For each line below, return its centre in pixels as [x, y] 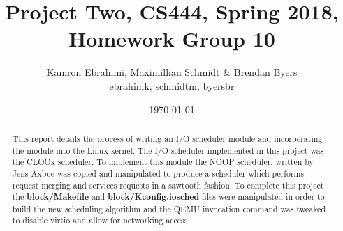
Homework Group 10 [172, 39]
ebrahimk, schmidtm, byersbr [172, 85]
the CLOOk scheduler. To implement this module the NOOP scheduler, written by [163, 162]
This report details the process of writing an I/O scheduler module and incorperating [167, 138]
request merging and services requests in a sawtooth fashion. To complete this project [168, 185]
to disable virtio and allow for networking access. [101, 220]
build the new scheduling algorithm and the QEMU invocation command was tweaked [169, 208]
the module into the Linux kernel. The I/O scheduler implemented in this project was [168, 150]
